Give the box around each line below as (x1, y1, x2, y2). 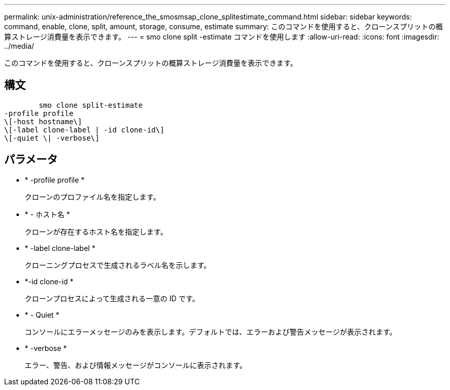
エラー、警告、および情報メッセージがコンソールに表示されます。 (25, 360, 247, 369)
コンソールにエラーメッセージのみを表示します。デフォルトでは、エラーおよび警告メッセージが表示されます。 (25, 327, 397, 336)
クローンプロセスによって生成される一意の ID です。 (25, 294, 200, 303)
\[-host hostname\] (4, 117, 82, 126)
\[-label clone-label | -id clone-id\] (4, 125, 164, 134)
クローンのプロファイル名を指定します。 (25, 192, 160, 201)
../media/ (4, 42, 34, 50)
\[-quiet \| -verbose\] (4, 133, 100, 142)
